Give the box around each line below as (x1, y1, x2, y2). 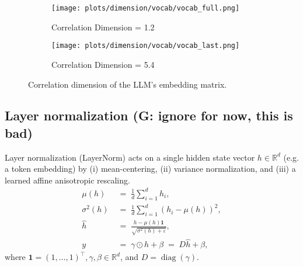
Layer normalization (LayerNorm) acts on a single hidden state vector (5, 151, 255, 163)
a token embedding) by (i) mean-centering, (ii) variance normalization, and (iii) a (5, 162, 296, 175)
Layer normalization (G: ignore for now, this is (5, 106, 293, 124)
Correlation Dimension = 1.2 (51, 20, 155, 33)
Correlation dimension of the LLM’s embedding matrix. (28, 78, 227, 90)
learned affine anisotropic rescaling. (5, 174, 130, 186)
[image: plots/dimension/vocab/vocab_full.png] (51, 4, 240, 12)
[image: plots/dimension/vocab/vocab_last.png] (51, 41, 240, 50)
